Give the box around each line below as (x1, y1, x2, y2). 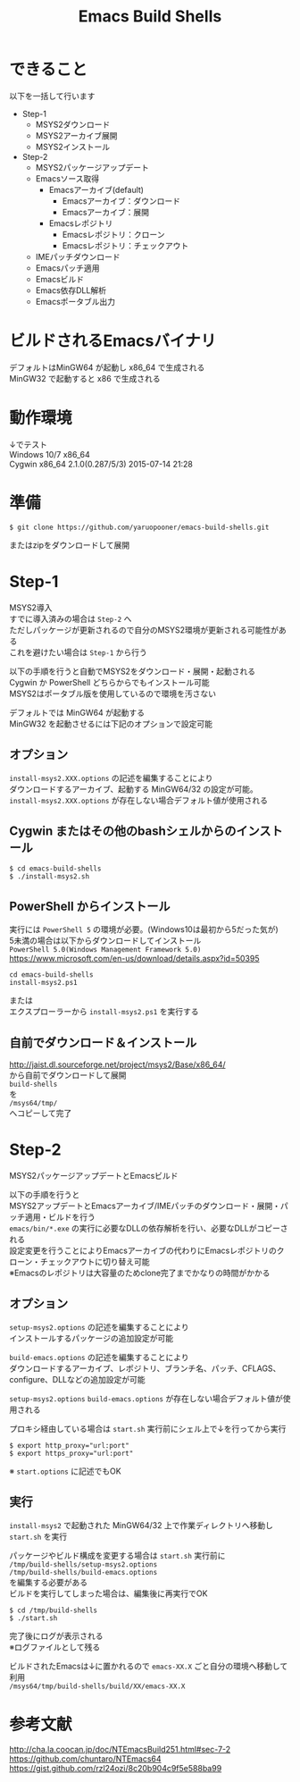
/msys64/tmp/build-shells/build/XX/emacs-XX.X (9, 1682, 186, 1691)
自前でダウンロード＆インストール (9, 1035, 197, 1050)
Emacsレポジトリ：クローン (62, 229, 165, 240)
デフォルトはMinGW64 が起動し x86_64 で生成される (9, 362, 205, 373)
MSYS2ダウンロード (35, 119, 111, 130)
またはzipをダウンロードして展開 (9, 539, 130, 551)
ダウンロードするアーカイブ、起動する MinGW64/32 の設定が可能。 (9, 784, 259, 794)
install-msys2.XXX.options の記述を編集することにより (9, 772, 213, 783)
